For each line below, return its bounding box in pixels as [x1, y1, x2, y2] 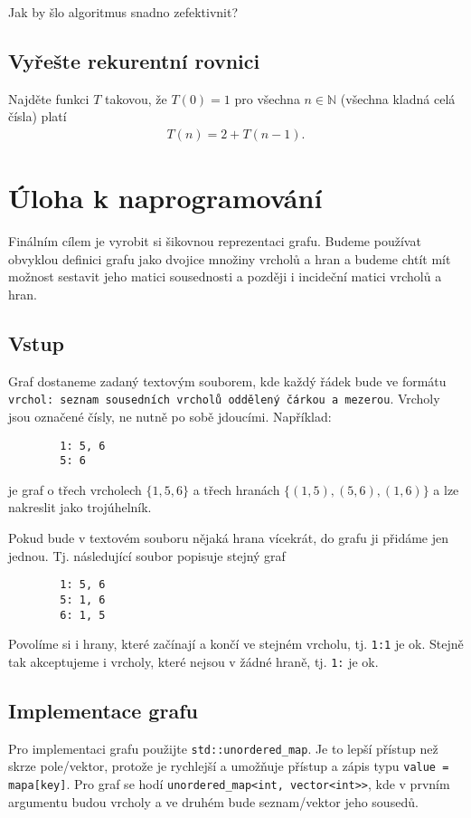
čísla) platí [8, 107, 67, 126]
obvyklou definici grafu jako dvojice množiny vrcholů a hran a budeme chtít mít [8, 249, 451, 268]
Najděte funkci [8, 89, 89, 108]
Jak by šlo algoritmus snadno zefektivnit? [8, 3, 239, 21]
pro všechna [234, 89, 300, 108]
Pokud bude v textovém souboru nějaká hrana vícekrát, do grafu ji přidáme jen [8, 528, 449, 547]
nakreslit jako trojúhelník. [8, 498, 152, 517]
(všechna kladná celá [340, 89, 456, 108]
